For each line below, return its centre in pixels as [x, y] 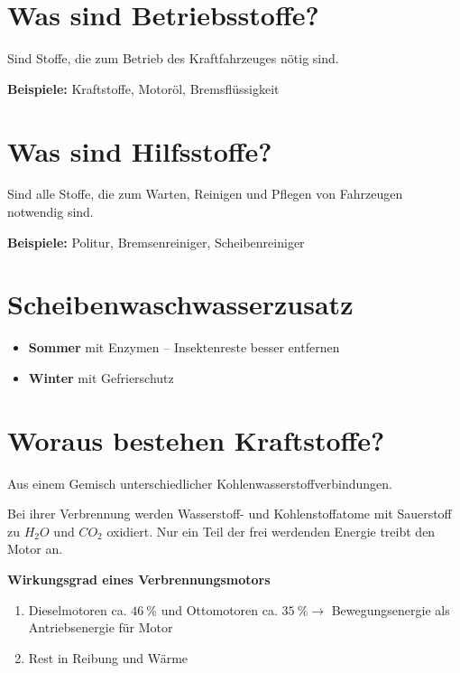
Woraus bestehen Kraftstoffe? [196, 439]
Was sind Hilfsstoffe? [140, 150]
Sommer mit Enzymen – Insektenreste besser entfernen [184, 347]
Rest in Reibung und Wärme [108, 657]
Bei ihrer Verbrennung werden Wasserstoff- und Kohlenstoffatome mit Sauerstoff [230, 514]
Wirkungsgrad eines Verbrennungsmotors [139, 580]
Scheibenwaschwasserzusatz [180, 304]
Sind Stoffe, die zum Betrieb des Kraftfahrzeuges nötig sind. [173, 58]
